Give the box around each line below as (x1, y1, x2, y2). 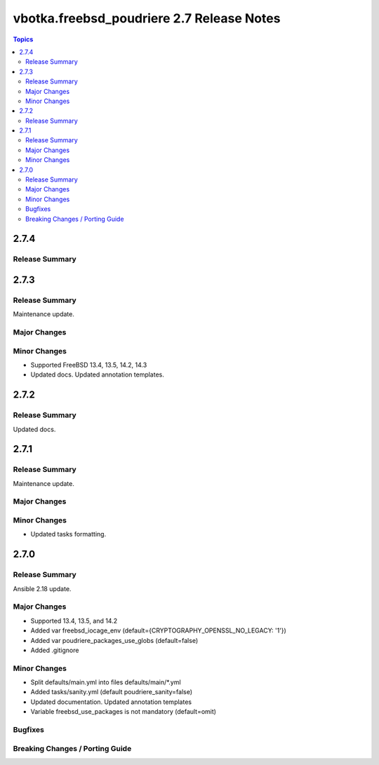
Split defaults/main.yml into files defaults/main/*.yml (30, 678, 182, 686)
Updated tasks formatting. (30, 530, 107, 539)
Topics (13, 35, 34, 43)
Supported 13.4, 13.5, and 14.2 (30, 616, 118, 625)
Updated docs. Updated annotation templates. (30, 370, 165, 379)
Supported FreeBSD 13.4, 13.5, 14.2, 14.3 (30, 361, 147, 370)
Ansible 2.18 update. (13, 584, 72, 593)
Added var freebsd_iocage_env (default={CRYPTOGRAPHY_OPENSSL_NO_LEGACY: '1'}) (30, 626, 287, 635)
